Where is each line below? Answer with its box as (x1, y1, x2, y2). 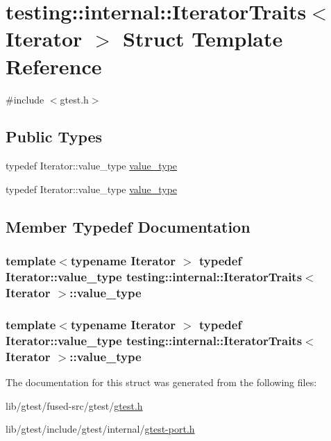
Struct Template (123, 24, 283, 53)
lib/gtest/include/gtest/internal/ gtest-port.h (6, 422, 195, 436)
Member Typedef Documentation (6, 215, 251, 237)
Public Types (6, 126, 103, 147)
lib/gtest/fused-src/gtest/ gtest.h (6, 398, 143, 413)
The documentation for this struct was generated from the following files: (6, 375, 317, 390)
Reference (6, 51, 102, 80)
